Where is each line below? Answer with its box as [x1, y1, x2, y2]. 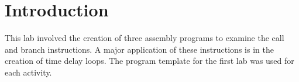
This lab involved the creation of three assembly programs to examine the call [5, 32, 284, 44]
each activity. [5, 66, 52, 78]
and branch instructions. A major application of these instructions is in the [5, 43, 274, 55]
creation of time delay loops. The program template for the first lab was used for [5, 54, 294, 67]
